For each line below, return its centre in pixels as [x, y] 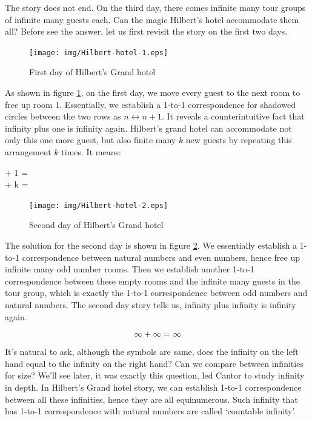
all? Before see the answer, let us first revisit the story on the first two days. [146, 31]
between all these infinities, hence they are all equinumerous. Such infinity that [151, 399]
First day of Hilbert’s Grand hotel [92, 72]
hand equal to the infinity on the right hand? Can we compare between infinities [154, 363]
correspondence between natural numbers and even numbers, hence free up [161, 257]
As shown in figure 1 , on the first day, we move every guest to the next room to [153, 93]
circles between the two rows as [63, 116]
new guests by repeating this [239, 140]
